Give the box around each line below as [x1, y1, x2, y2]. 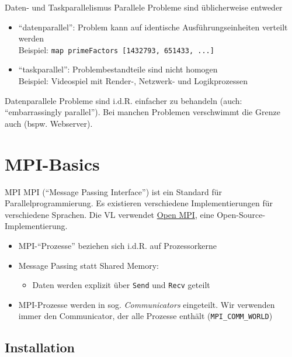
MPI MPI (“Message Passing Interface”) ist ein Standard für [5, 185, 223, 197]
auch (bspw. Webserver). [5, 117, 93, 129]
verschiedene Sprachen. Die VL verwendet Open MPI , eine [5, 208, 214, 220]
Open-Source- [217, 208, 266, 220]
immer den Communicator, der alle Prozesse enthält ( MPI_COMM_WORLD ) [18, 310, 273, 322]
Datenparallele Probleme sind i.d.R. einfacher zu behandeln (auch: [5, 94, 242, 106]
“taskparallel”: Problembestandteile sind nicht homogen [18, 63, 218, 75]
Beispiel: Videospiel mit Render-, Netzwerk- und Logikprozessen [18, 75, 248, 87]
